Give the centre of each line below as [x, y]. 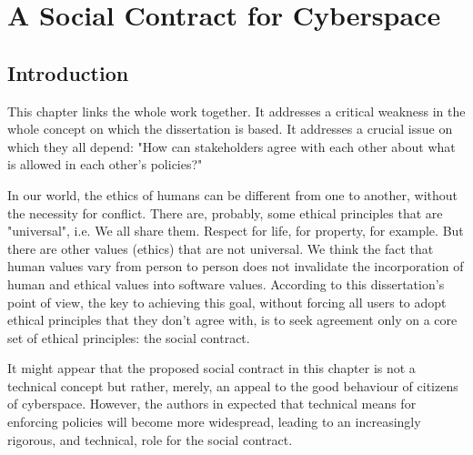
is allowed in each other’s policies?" [105, 164]
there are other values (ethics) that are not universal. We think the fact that [221, 248]
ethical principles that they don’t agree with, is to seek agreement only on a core [232, 320]
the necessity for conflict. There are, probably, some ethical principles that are [225, 212]
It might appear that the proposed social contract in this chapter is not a [211, 368]
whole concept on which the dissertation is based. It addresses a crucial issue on [230, 129]
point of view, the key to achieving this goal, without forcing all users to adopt [227, 302]
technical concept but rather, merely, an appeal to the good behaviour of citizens [233, 385]
